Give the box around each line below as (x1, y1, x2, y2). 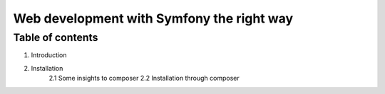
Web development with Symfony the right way (13, 11, 294, 26)
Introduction (31, 51, 67, 59)
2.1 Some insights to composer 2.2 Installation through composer (48, 74, 240, 83)
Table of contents (13, 31, 98, 44)
